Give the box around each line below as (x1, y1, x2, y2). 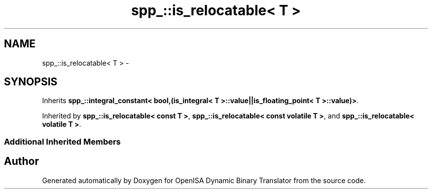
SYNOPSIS (4, 76, 58, 88)
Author (4, 155, 39, 168)
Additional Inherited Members (4, 136, 121, 147)
